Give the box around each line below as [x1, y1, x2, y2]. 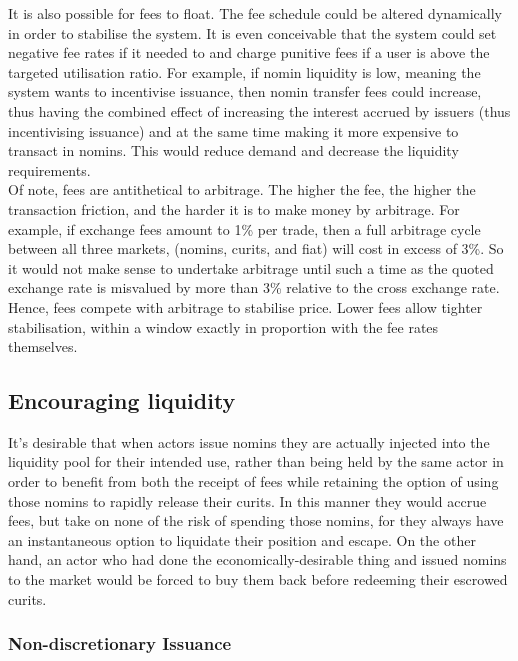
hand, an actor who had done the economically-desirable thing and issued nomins [8, 549, 507, 570]
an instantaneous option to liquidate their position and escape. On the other [8, 529, 476, 550]
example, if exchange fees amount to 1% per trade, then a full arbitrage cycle [8, 218, 481, 239]
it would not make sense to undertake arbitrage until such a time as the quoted [8, 257, 494, 278]
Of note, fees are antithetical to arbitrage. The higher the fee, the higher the [8, 179, 476, 200]
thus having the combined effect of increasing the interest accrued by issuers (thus [8, 100, 511, 121]
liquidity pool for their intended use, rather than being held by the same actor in [8, 451, 504, 472]
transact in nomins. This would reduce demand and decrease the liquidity [8, 140, 459, 161]
